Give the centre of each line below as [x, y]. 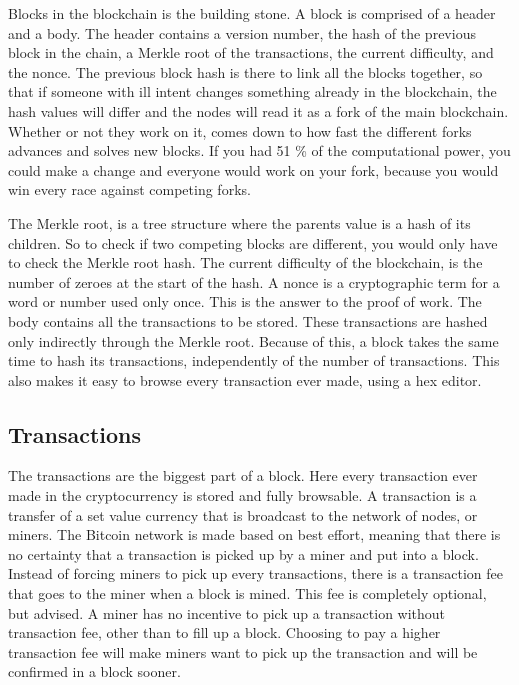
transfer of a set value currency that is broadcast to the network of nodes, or [243, 514]
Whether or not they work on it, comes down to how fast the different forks [240, 130]
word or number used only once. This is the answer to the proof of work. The [245, 301]
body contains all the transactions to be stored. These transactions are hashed [248, 320]
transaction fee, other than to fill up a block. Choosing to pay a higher [224, 632]
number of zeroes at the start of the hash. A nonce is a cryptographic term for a [254, 281]
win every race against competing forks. [129, 189]
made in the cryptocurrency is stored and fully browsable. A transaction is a [242, 495]
